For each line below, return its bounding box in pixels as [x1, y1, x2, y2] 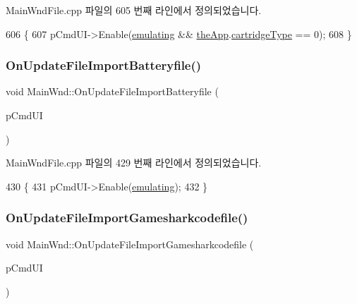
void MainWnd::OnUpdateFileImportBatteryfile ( [6, 84, 219, 99]
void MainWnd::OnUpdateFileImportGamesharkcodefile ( [6, 236, 254, 251]
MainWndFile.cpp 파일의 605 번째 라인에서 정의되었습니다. [6, 3, 262, 17]
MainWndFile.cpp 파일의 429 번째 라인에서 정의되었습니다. [6, 155, 262, 170]
